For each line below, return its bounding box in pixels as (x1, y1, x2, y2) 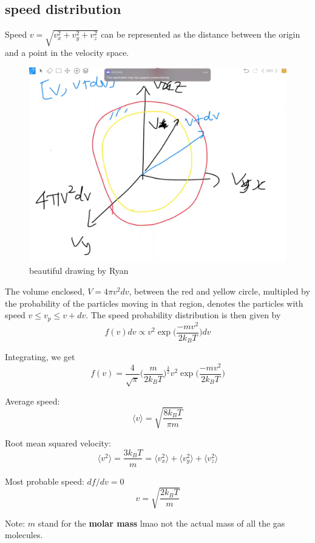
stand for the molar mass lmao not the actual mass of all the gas (38, 516, 285, 529)
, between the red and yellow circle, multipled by (129, 285, 310, 298)
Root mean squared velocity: (5, 436, 111, 449)
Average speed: (5, 394, 60, 407)
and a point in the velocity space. (5, 46, 129, 58)
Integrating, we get (5, 350, 75, 363)
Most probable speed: (5, 474, 84, 487)
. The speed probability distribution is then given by (86, 309, 281, 321)
